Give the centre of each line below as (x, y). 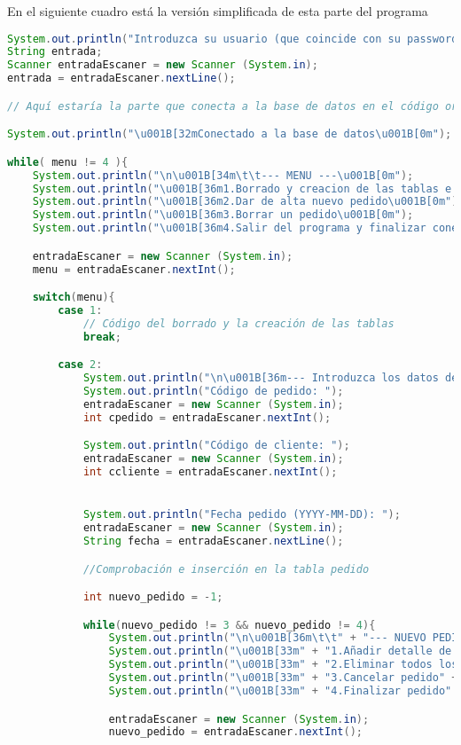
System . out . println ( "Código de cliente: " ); (216, 446)
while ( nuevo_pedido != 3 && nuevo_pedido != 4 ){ (229, 625)
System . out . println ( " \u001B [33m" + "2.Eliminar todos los (283, 665)
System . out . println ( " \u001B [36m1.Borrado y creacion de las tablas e (242, 188)
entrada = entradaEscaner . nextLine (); (121, 78)
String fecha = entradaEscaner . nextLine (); (213, 541)
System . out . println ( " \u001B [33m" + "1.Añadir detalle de (280, 651)
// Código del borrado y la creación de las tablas (238, 323)
